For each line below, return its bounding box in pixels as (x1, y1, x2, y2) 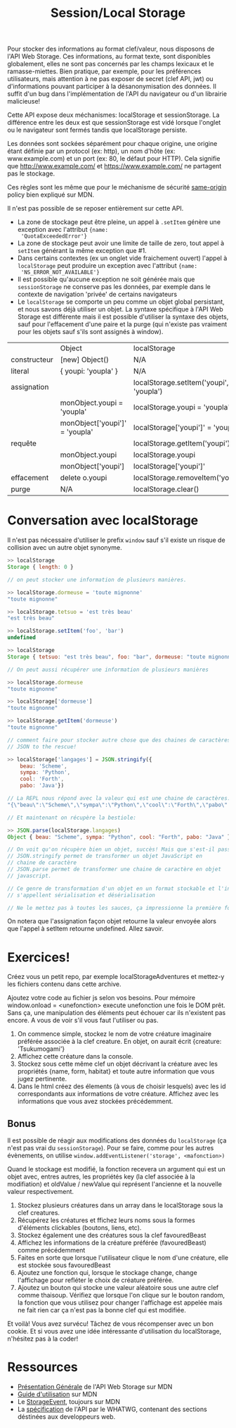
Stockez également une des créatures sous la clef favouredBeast (17, 1231, 206, 1240)
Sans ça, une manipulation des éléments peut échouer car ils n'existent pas (7, 1009, 226, 1017)
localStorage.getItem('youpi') (133, 438, 230, 448)
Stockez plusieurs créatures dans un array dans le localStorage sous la (17, 1201, 223, 1210)
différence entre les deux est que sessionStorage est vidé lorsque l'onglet (7, 118, 221, 127)
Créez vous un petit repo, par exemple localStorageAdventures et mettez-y (7, 973, 225, 981)
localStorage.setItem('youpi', (133, 378, 229, 388)
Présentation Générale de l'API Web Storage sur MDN (17, 1383, 173, 1391)
